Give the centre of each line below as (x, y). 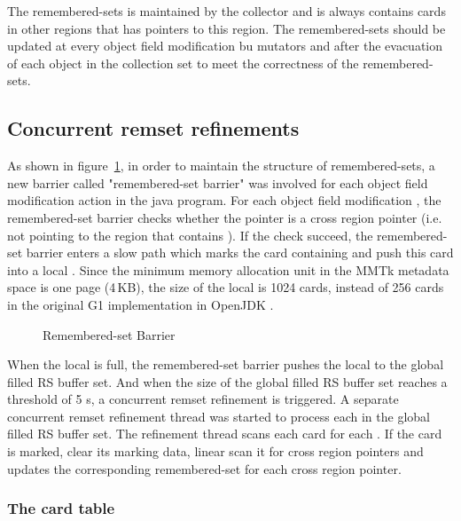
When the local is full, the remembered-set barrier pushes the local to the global (226, 364)
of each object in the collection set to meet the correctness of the (183, 63)
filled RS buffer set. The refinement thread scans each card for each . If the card (225, 434)
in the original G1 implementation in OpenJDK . (141, 304)
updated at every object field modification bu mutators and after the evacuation (225, 46)
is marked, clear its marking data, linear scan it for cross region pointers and (215, 451)
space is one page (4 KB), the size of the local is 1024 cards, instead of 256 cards (226, 287)
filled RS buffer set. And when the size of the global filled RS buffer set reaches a (227, 381)
